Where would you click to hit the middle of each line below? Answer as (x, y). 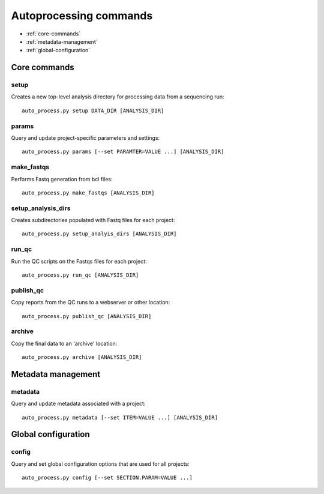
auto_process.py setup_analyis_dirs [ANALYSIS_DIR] (99, 234)
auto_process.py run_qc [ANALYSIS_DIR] (80, 275)
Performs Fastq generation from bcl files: (62, 179)
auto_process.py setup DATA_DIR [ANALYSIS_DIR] (93, 110)
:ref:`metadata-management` (62, 41)
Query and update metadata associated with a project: (78, 404)
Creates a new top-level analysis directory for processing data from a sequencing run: (118, 97)
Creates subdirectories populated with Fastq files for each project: (93, 220)
